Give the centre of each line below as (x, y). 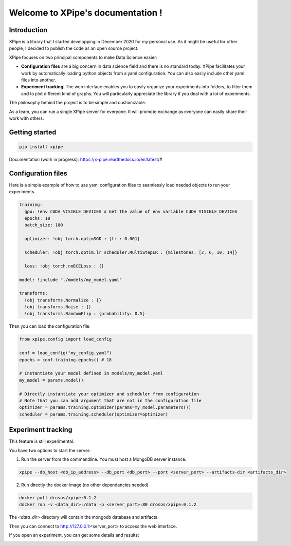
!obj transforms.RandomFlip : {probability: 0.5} (85, 314)
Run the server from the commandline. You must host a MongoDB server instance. (104, 459)
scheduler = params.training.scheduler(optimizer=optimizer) (94, 414)
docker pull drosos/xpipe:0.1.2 (58, 498)
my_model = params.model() (51, 380)
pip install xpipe (41, 147)
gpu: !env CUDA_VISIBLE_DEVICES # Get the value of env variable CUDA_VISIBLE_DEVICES (131, 211)
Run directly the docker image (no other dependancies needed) (85, 485)
